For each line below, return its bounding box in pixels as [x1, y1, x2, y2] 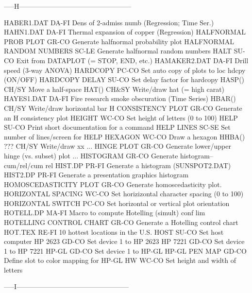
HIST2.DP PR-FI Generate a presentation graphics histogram [4, 170, 189, 180]
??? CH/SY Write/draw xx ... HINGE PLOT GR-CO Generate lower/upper [4, 141, 231, 151]
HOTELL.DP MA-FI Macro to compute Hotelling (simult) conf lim [4, 207, 205, 218]
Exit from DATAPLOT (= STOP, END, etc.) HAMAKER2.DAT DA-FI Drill [16, 55, 249, 65]
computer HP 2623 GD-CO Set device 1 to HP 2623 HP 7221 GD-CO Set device [4, 236, 245, 246]
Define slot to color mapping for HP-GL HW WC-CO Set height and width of [4, 255, 236, 265]
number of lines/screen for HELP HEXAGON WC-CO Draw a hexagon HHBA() [4, 131, 245, 141]
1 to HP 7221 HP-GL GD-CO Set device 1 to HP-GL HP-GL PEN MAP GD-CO [4, 245, 247, 256]
